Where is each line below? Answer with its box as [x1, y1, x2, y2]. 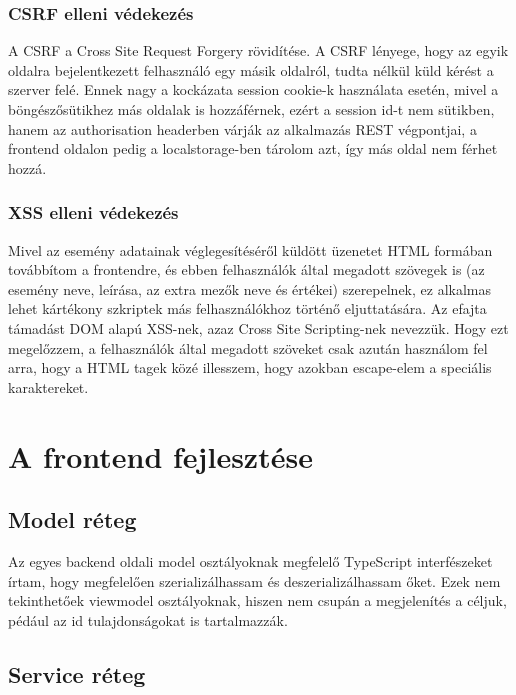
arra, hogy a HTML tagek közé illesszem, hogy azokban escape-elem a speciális [8, 357, 492, 378]
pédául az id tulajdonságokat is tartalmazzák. [8, 609, 288, 630]
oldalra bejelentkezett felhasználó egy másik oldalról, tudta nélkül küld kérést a [8, 59, 494, 80]
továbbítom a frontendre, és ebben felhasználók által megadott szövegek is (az [8, 259, 485, 280]
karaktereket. [8, 376, 89, 397]
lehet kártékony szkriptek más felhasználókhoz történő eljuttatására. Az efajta [8, 298, 487, 319]
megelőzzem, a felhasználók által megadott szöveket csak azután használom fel [8, 337, 488, 358]
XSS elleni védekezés [8, 200, 179, 225]
